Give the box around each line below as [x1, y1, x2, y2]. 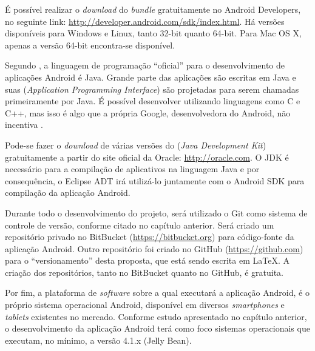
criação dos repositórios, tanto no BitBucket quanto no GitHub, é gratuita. [5, 266, 284, 278]
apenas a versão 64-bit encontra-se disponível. [5, 38, 175, 51]
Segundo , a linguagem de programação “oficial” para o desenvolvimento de [5, 59, 285, 72]
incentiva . [5, 118, 44, 131]
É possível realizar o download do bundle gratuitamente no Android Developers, [5, 3, 301, 15]
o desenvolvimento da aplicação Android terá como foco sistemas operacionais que [5, 322, 310, 335]
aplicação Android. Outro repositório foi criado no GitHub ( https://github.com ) [5, 242, 303, 255]
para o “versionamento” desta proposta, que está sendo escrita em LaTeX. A [5, 254, 290, 267]
